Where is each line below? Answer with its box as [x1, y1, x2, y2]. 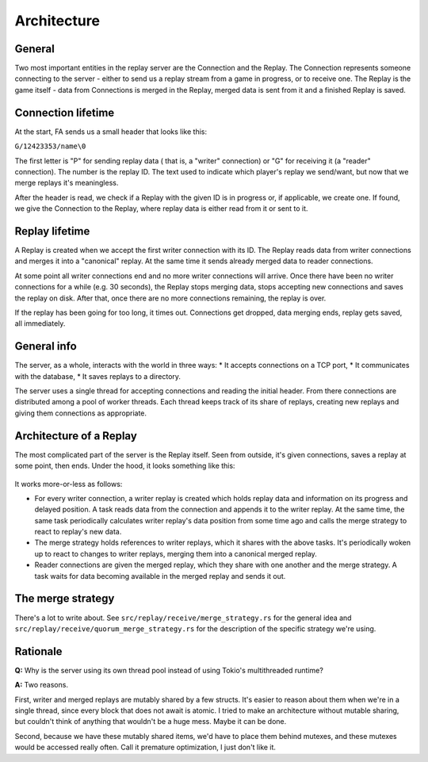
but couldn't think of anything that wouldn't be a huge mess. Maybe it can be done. [14, 717, 287, 726]
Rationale [14, 645, 63, 658]
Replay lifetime [14, 224, 90, 238]
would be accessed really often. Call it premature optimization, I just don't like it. [14, 742, 277, 752]
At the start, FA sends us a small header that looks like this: [14, 127, 208, 136]
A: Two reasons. [14, 680, 69, 690]
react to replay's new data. [34, 527, 122, 537]
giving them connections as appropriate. [14, 408, 147, 418]
